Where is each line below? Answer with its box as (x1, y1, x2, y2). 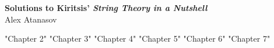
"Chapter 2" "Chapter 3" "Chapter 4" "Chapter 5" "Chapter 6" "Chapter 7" (5, 32, 271, 45)
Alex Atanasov (5, 13, 57, 25)
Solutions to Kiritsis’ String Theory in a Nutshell (5, 2, 208, 13)
